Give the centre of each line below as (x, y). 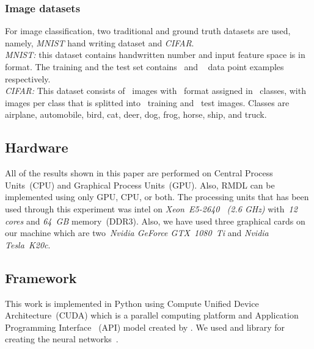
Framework (41, 277)
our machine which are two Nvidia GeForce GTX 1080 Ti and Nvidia (137, 233)
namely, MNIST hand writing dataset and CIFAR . (100, 42)
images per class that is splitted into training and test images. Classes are (147, 102)
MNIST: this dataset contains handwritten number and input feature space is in (155, 55)
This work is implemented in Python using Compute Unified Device (132, 303)
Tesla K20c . (28, 244)
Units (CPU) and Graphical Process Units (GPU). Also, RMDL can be (140, 185)
